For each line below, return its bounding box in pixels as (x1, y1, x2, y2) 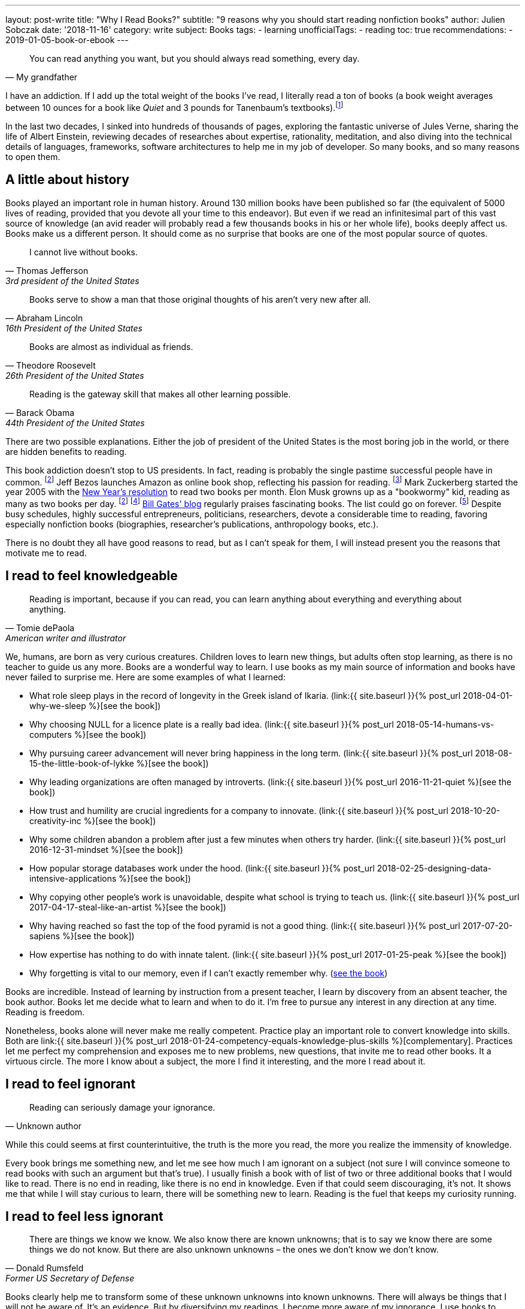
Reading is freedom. (5, 1006, 85, 1017)
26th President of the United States (5, 370, 144, 381)
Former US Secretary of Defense (5, 1273, 135, 1284)
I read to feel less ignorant (5, 1208, 163, 1224)
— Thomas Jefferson (5, 265, 89, 276)
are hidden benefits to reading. (5, 446, 127, 457)
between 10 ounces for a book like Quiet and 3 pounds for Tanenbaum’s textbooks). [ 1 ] (5, 101, 344, 113)
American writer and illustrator (5, 632, 126, 643)
